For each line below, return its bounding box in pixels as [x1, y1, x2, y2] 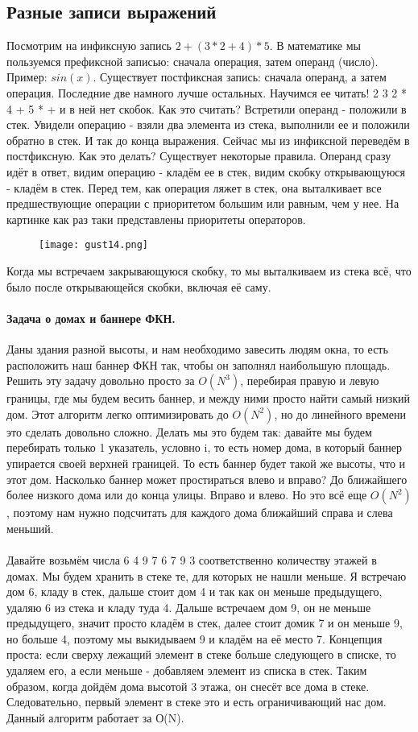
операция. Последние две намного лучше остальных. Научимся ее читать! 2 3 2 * [6, 84, 408, 101]
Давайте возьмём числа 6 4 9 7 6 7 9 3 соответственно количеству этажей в [6, 551, 377, 568]
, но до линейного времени [274, 405, 406, 422]
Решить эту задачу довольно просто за [6, 372, 195, 389]
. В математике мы [269, 37, 362, 54]
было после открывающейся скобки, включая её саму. [6, 278, 271, 295]
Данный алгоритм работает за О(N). [6, 709, 184, 726]
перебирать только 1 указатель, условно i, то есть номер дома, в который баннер [6, 439, 403, 456]
